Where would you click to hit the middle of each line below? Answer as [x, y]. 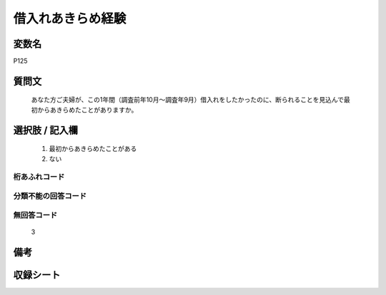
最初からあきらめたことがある [93, 149]
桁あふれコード [39, 177]
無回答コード [35, 215]
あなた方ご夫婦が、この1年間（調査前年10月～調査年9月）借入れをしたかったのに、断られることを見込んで [188, 100]
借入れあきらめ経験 [70, 19]
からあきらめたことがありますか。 [87, 110]
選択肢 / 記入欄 [46, 130]
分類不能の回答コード [50, 196]
